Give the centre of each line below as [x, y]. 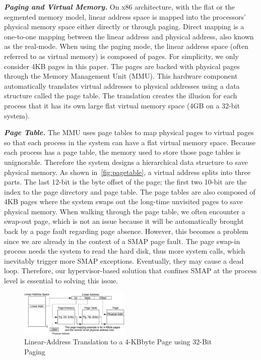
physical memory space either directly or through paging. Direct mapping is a [124, 26]
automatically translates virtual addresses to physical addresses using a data [122, 85]
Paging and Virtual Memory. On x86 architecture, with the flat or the [120, 7]
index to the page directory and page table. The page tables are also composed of [130, 191]
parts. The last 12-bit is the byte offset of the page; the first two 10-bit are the [125, 182]
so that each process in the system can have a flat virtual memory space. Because [130, 142]
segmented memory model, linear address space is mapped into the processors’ [125, 16]
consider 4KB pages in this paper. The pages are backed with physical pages [122, 66]
